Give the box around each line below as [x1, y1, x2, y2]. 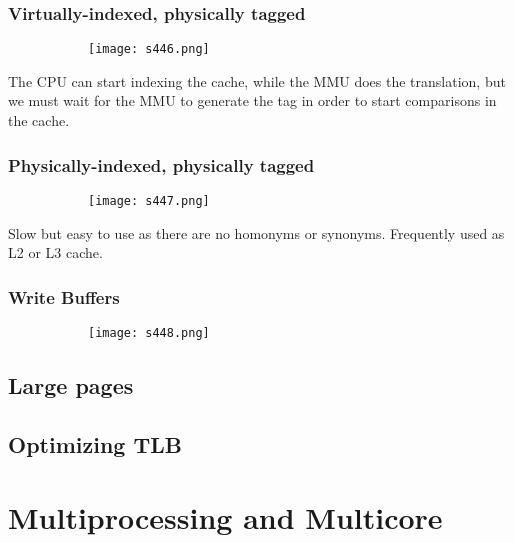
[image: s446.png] [88, 42, 210, 57]
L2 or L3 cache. [8, 242, 103, 263]
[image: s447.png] [88, 193, 210, 208]
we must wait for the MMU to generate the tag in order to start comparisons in [8, 90, 497, 111]
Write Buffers [8, 284, 120, 309]
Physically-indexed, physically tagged [8, 152, 315, 177]
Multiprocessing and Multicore [8, 497, 443, 538]
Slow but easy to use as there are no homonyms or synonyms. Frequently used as [8, 222, 505, 243]
